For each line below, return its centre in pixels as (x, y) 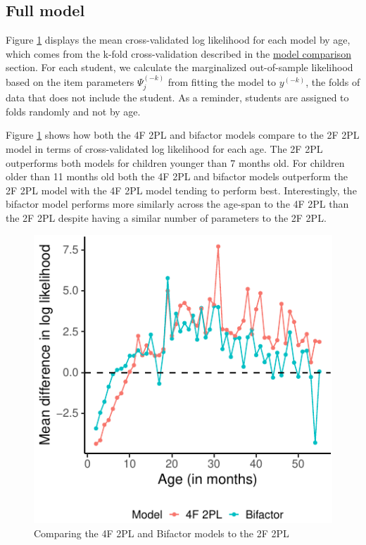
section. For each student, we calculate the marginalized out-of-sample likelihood (179, 67)
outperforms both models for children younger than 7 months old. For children (175, 162)
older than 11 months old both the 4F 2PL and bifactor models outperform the (177, 176)
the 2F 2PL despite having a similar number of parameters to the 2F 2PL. (166, 217)
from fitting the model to (222, 81)
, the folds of (333, 81)
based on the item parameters (70, 81)
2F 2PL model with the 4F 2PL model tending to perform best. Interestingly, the (181, 190)
